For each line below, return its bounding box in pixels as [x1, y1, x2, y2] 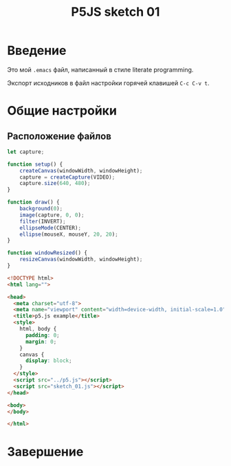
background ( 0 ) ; [19, 206, 63, 212]
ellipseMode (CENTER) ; [19, 224, 81, 231]
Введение [7, 43, 67, 58]
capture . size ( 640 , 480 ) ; [19, 180, 91, 187]
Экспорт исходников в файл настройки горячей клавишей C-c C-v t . [7, 78, 210, 87]
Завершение [7, 444, 84, 459]
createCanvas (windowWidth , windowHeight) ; [19, 167, 143, 174]
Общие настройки [7, 103, 117, 119]
